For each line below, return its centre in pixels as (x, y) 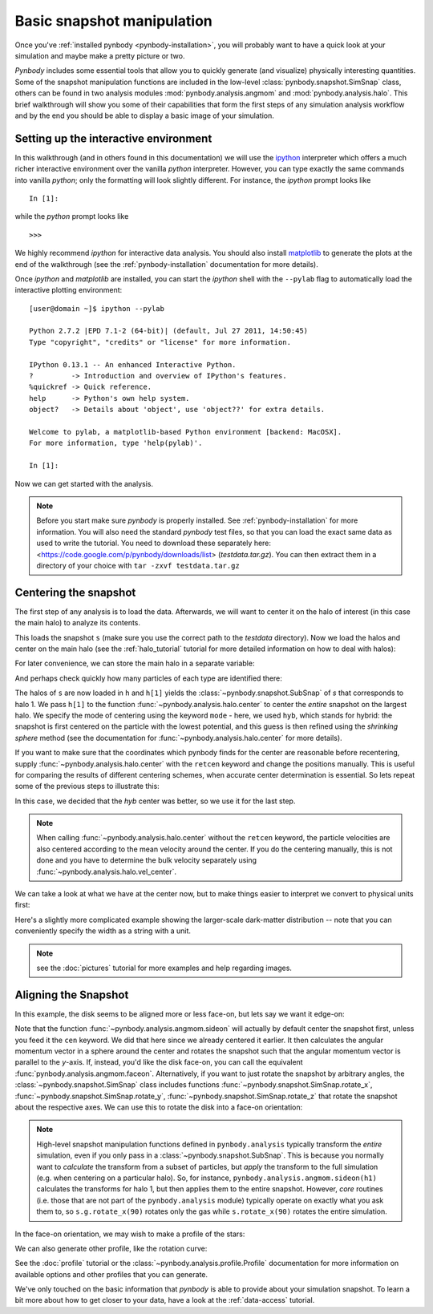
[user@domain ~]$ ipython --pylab (97, 308)
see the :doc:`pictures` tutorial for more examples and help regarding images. (164, 968)
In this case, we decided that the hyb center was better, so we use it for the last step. (155, 801)
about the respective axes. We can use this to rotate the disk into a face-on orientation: (159, 1107)
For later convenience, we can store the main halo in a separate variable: (135, 663)
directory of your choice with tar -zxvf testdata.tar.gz (138, 565)
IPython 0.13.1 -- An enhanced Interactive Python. (133, 364)
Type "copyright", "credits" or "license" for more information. (160, 342)
